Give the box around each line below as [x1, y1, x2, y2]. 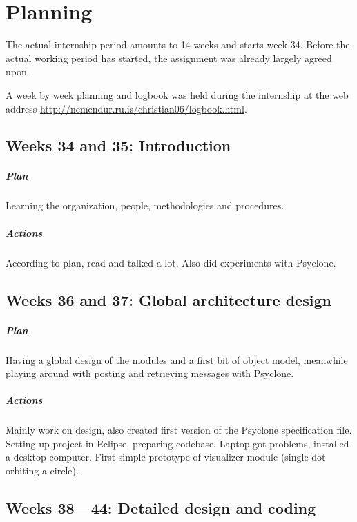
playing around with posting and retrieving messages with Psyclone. [6, 366, 294, 380]
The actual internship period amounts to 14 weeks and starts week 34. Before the [6, 37, 350, 52]
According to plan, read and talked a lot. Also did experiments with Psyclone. [6, 255, 336, 269]
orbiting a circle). [6, 463, 79, 478]
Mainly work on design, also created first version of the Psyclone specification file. [6, 423, 352, 437]
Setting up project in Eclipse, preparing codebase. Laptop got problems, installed [6, 436, 349, 450]
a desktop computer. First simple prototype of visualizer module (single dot [6, 449, 326, 464]
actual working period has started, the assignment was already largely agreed [6, 50, 332, 65]
